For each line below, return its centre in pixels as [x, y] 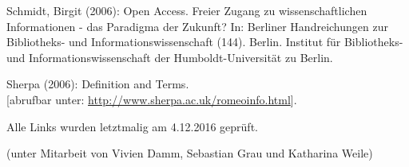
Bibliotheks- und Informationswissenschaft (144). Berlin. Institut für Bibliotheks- [205, 42]
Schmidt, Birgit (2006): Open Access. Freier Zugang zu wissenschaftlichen [187, 10]
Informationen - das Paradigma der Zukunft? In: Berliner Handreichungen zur [197, 26]
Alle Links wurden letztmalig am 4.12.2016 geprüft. [132, 126]
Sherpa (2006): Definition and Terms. [98, 84]
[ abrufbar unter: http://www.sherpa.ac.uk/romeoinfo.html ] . [152, 99]
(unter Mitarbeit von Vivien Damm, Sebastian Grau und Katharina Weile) [190, 153]
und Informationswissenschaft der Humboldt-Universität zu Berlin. [170, 57]
